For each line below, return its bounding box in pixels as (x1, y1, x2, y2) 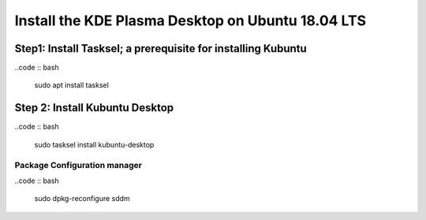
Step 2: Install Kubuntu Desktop (14, 101, 174, 114)
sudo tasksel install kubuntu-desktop (34, 140, 155, 149)
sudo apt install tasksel (34, 80, 110, 90)
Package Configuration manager (14, 159, 142, 170)
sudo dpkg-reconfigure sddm (34, 194, 130, 203)
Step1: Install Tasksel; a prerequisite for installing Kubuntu (14, 42, 307, 55)
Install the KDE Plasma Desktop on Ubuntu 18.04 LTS (14, 12, 367, 29)
